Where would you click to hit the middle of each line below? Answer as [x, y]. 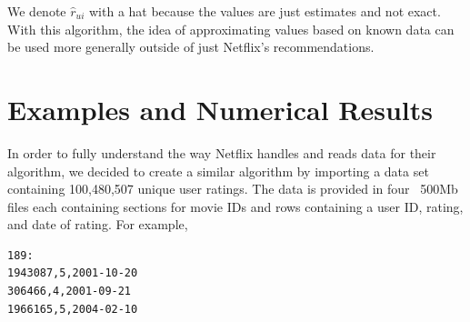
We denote [37, 11]
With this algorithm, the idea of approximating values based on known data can [231, 29]
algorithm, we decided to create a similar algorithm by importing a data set [218, 171]
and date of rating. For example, [98, 224]
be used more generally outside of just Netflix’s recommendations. [191, 47]
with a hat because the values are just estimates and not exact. [265, 11]
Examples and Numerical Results [220, 109]
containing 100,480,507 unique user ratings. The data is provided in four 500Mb [233, 189]
